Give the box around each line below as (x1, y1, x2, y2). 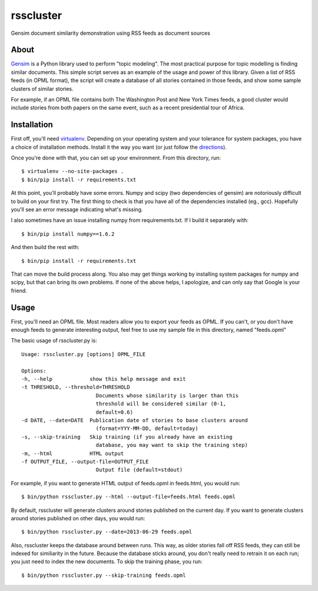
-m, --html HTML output (21, 450, 124, 457)
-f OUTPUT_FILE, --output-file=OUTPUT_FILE (21, 458, 149, 465)
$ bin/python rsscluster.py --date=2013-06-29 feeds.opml (21, 528, 193, 536)
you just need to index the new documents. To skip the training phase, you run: (11, 558, 203, 565)
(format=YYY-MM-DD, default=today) (95, 425, 198, 432)
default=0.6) (95, 409, 134, 416)
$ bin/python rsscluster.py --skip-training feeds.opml (21, 572, 186, 579)
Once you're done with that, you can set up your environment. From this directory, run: (11, 154, 221, 162)
